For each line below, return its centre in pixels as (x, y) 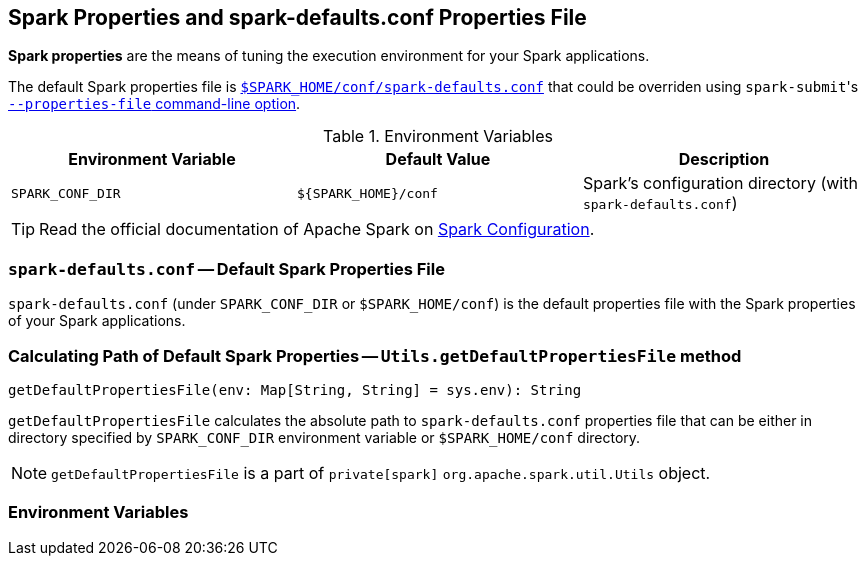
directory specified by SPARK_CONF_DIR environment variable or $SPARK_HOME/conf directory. (324, 437)
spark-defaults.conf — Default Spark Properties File (226, 268)
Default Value (438, 159)
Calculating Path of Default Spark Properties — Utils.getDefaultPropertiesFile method (375, 355)
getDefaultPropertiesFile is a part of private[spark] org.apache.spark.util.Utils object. (381, 472)
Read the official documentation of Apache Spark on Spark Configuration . (317, 229)
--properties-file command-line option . (154, 104)
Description (724, 159)
